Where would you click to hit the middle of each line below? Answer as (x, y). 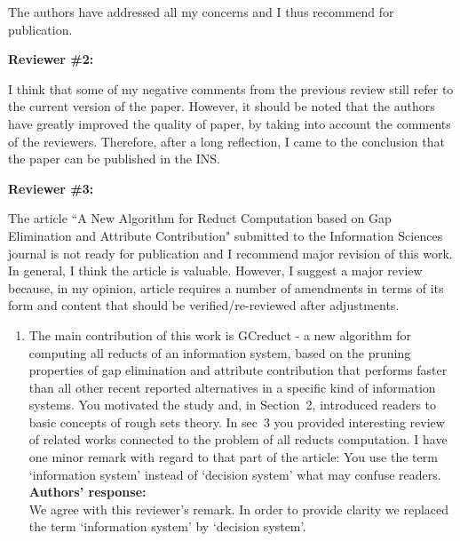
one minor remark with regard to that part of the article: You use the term (233, 457)
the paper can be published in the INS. (114, 159)
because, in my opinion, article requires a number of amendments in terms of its (226, 287)
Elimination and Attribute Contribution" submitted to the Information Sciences (226, 235)
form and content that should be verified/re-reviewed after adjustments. (204, 305)
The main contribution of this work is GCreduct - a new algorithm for (220, 334)
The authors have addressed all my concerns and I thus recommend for (201, 12)
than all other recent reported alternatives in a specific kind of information (232, 387)
